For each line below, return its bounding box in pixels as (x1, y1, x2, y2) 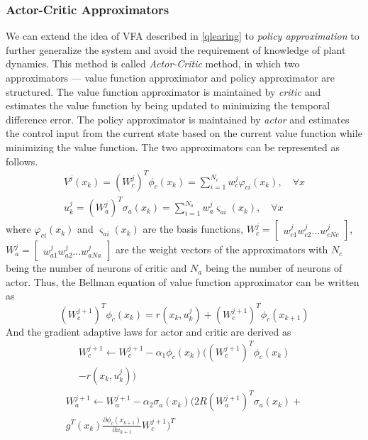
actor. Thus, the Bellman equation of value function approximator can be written (6, 274, 359, 289)
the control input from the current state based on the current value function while (6, 126, 362, 141)
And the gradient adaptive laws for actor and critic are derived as (6, 324, 291, 339)
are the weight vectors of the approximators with (115, 242, 328, 257)
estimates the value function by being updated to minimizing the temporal (6, 98, 330, 113)
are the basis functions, (143, 221, 244, 236)
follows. (6, 153, 38, 168)
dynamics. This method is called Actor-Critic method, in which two (6, 56, 300, 71)
